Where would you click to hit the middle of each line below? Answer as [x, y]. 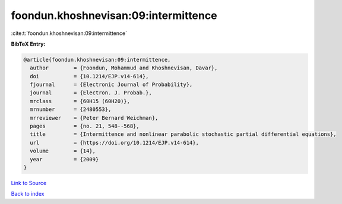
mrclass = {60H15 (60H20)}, [80, 101]
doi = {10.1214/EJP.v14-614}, [89, 76]
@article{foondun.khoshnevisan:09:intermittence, [97, 60]
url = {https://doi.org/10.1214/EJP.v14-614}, [114, 143]
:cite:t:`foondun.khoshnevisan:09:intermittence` [69, 33]
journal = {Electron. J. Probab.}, [91, 93]
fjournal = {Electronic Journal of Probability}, [111, 85]
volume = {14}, [63, 151]
